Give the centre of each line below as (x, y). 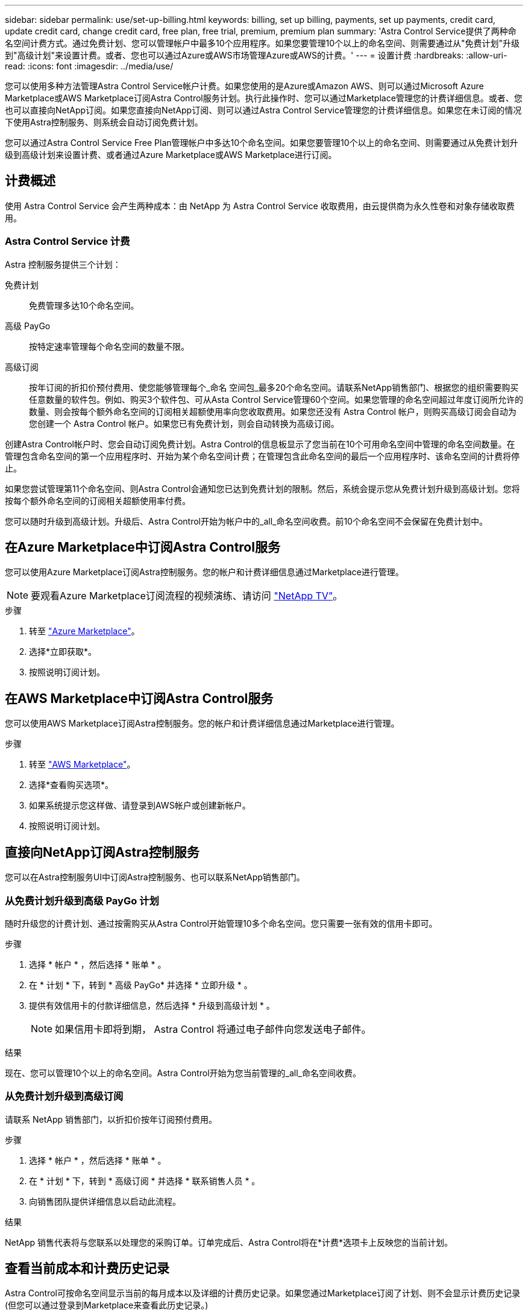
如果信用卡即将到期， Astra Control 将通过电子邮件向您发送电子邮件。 (213, 1029)
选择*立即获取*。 (63, 652)
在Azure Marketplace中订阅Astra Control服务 (143, 547)
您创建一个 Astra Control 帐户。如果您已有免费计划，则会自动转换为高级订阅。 (184, 423)
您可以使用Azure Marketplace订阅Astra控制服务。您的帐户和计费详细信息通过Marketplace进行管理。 (204, 572)
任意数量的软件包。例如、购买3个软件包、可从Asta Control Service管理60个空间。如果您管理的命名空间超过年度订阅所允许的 (276, 399)
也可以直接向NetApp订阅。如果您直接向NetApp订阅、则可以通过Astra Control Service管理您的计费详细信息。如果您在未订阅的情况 (263, 110)
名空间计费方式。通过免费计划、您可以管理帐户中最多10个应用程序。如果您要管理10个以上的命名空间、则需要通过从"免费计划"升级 (262, 43)
